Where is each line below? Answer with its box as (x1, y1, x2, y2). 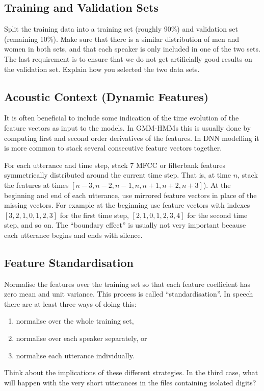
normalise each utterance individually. (16, 350, 135, 360)
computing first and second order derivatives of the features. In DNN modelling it (4, 132, 259, 143)
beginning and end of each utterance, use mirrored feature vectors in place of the (4, 189, 257, 200)
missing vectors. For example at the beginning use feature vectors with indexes (4, 200, 250, 210)
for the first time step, (60, 209, 129, 220)
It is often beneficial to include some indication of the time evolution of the (4, 112, 239, 123)
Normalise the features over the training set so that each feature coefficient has (4, 278, 251, 289)
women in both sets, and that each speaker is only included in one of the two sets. (4, 43, 260, 54)
